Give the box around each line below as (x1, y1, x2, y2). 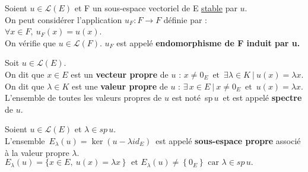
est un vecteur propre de (71, 68, 169, 80)
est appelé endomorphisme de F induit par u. (116, 36, 300, 49)
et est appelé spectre (223, 91, 302, 104)
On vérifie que (5, 36, 56, 49)
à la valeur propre (5, 146, 69, 158)
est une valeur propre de (72, 79, 168, 92)
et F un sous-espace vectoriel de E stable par (74, 2, 237, 14)
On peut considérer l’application (5, 13, 122, 26)
